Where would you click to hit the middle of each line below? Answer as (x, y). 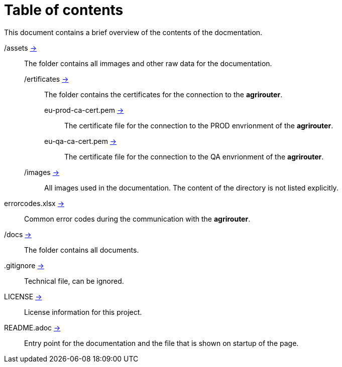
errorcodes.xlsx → (34, 203)
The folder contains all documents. (82, 250)
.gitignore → (24, 265)
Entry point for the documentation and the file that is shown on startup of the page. (161, 343)
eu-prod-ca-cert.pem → (84, 110)
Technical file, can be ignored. (74, 281)
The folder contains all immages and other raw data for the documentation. (148, 63)
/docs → (18, 234)
